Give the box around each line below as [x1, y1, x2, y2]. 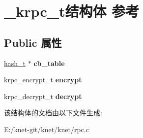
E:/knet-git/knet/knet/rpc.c [4, 124, 89, 134]
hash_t [4, 58, 26, 68]
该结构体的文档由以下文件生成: [4, 107, 102, 118]
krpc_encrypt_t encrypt [4, 74, 82, 85]
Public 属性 [4, 34, 62, 50]
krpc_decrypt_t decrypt [4, 91, 82, 101]
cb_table [33, 58, 65, 68]
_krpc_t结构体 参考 [4, 1, 140, 21]
